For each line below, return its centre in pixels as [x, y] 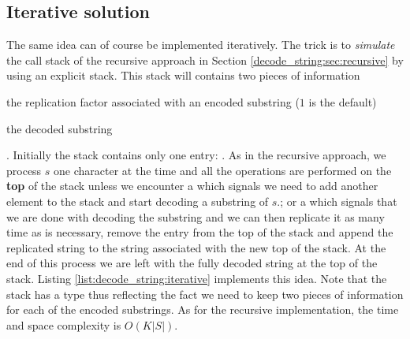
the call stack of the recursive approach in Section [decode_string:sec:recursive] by [205, 60]
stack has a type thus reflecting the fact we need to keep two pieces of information [205, 294]
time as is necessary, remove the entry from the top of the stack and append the [200, 232]
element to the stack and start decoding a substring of [138, 201]
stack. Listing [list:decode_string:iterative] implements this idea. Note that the [197, 278]
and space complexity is [64, 324]
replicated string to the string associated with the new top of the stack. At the [196, 247]
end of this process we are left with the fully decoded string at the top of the [192, 263]
